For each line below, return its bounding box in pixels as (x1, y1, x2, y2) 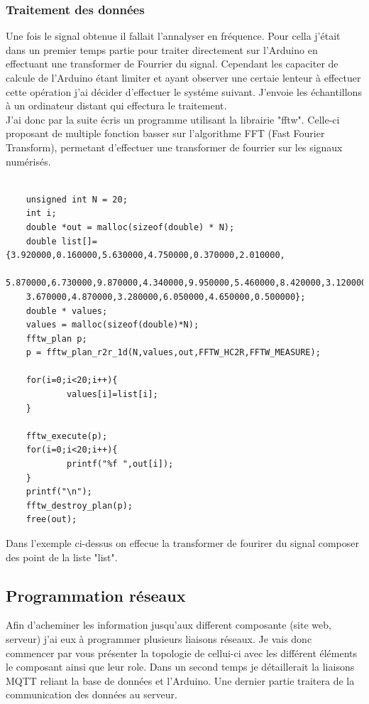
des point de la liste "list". (6, 549, 118, 564)
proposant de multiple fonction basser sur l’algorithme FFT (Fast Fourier (6, 126, 325, 141)
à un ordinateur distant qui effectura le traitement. (6, 98, 227, 113)
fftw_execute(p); (26, 430, 108, 441)
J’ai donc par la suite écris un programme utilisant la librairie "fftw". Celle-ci (6, 112, 340, 126)
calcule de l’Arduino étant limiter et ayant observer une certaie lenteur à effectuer (6, 70, 361, 85)
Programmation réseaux (6, 584, 186, 606)
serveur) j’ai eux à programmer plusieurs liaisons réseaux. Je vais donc (6, 631, 312, 646)
